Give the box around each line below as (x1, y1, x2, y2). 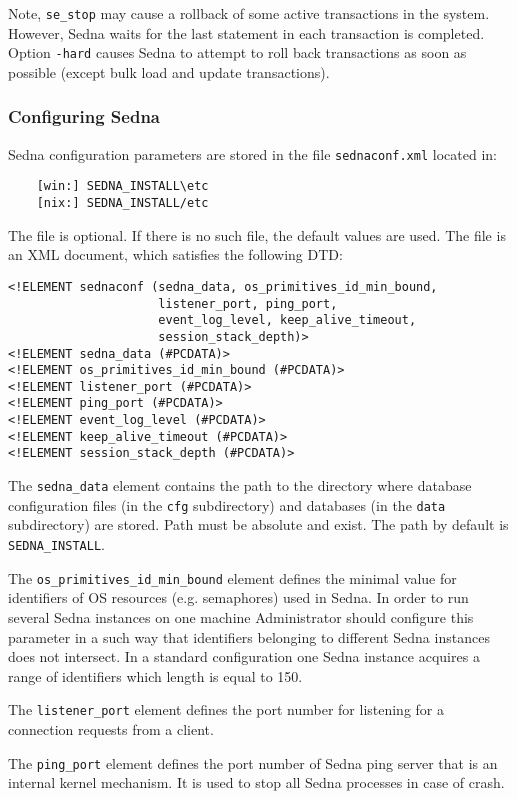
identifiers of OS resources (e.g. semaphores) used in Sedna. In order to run (8, 587, 469, 608)
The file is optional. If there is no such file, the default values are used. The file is (8, 224, 506, 245)
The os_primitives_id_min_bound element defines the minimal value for (8, 567, 457, 588)
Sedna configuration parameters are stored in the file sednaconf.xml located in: (8, 143, 497, 164)
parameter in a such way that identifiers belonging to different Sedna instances (8, 626, 490, 647)
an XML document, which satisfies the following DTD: (8, 244, 343, 265)
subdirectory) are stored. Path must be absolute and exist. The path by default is (8, 514, 509, 535)
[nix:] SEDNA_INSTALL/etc (36, 196, 209, 211)
